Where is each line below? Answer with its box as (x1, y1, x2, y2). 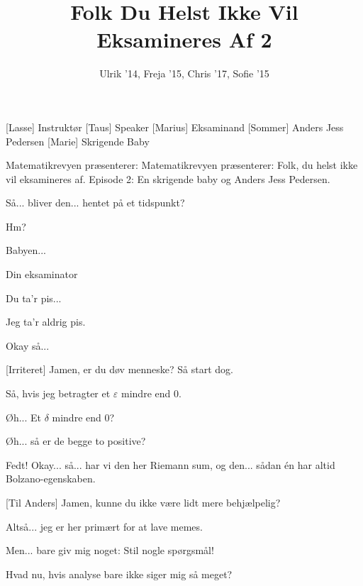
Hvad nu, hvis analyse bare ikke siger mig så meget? (6, 566, 233, 581)
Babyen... (6, 243, 46, 258)
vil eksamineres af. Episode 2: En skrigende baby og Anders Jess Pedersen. (6, 171, 330, 186)
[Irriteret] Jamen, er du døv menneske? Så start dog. (6, 362, 233, 377)
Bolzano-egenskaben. (6, 471, 96, 486)
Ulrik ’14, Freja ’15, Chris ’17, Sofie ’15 (99, 66, 269, 81)
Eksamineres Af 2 (96, 25, 272, 54)
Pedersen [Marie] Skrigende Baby (6, 133, 150, 148)
